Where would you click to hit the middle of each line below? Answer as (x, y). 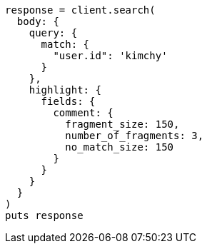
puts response (44, 215)
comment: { (83, 113)
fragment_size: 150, (122, 124)
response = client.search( (80, 10)
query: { (53, 33)
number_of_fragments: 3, (135, 136)
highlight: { (65, 90)
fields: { (68, 101)
